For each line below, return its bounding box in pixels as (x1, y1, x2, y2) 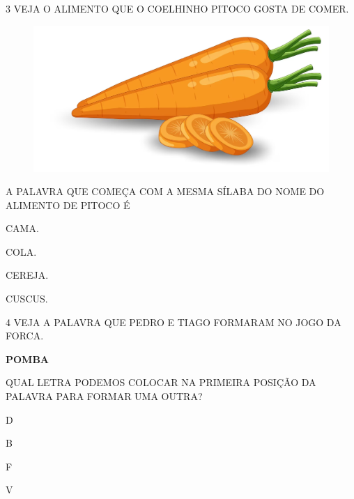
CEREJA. (6, 268, 49, 282)
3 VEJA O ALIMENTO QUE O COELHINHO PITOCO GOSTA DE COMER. (6, 1, 349, 15)
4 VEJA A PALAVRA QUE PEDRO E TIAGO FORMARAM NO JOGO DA (6, 314, 341, 329)
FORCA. (6, 328, 44, 343)
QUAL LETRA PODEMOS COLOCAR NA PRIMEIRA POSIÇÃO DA (6, 375, 316, 390)
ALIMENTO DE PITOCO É (6, 197, 130, 212)
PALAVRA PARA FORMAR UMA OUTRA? (6, 389, 203, 404)
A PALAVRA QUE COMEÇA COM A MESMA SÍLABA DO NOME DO (6, 184, 325, 199)
